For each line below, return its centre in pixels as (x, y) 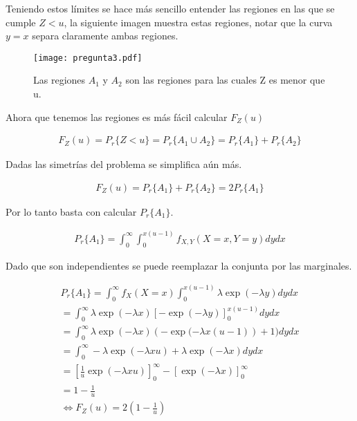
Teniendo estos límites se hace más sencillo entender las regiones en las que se (170, 8)
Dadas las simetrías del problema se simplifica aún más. (124, 164)
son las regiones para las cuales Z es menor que (225, 80)
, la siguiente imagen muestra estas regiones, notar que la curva (198, 22)
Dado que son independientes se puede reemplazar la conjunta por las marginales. (179, 265)
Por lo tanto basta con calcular (71, 211)
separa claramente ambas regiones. (105, 36)
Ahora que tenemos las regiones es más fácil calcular (117, 116)
